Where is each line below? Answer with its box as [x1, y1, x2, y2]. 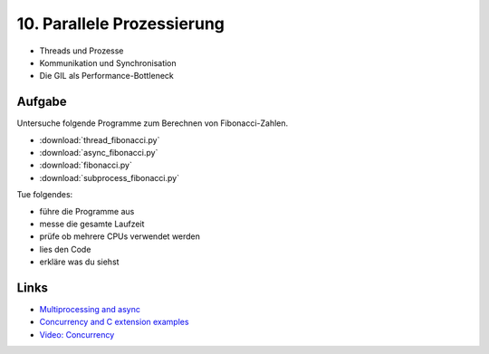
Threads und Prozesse [39, 45, 124, 56]
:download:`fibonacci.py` [39, 159, 133, 171]
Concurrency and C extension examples [39, 317, 189, 328]
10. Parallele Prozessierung [16, 14, 225, 33]
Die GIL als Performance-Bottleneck [39, 71, 174, 81]
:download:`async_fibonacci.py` [39, 148, 158, 158]
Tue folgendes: [16, 189, 73, 200]
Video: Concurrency [39, 329, 115, 340]
